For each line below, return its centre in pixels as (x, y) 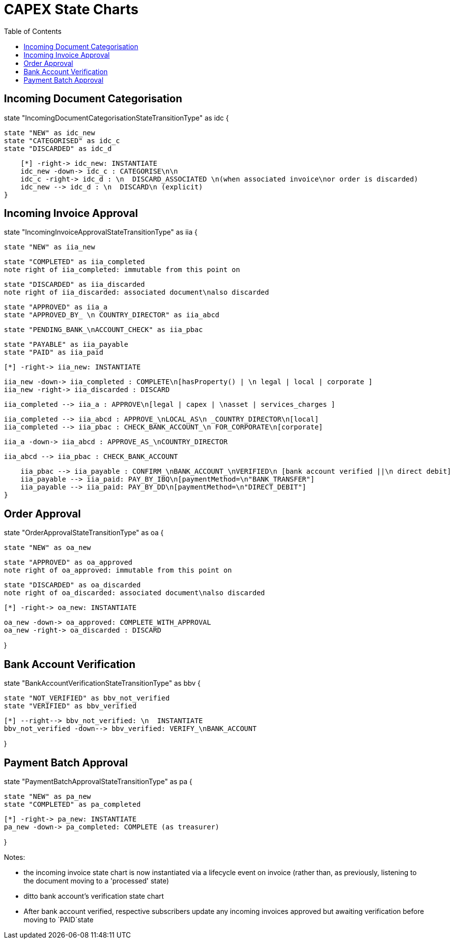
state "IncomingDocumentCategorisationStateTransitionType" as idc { (116, 118)
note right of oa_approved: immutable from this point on (118, 570)
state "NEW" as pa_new (48, 796)
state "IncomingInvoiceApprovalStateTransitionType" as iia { (101, 232)
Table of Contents (33, 31)
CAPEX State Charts (71, 9)
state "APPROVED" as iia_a (56, 307)
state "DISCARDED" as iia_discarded (74, 285)
